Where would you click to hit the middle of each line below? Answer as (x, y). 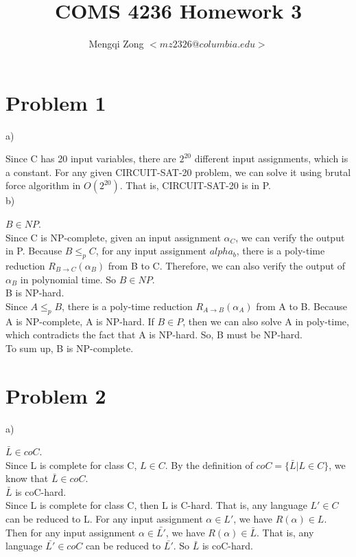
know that (27, 478)
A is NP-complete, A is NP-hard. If (80, 321)
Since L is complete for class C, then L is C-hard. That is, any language (156, 505)
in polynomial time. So (68, 279)
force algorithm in (43, 185)
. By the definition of (209, 465)
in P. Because (34, 251)
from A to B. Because (301, 306)
